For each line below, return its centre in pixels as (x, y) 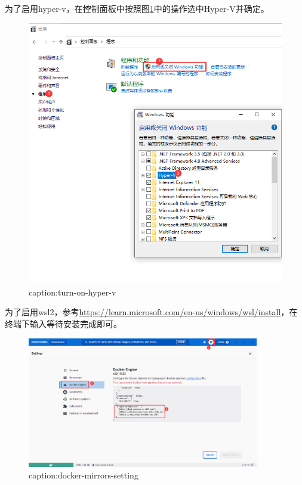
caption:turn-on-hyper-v (73, 292)
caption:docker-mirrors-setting (84, 475)
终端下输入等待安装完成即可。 (63, 324)
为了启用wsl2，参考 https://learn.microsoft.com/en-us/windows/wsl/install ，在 (151, 312)
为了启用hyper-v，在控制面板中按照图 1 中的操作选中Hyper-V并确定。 (137, 8)
